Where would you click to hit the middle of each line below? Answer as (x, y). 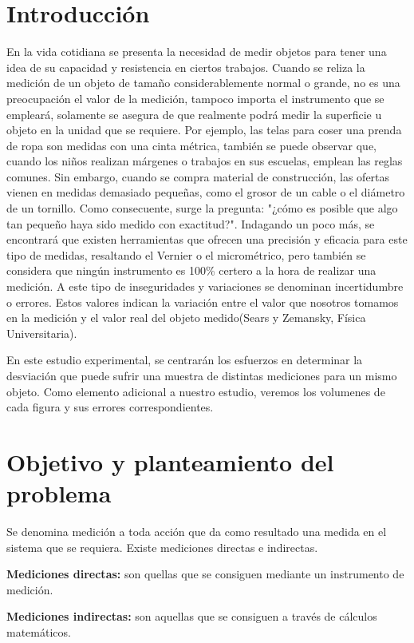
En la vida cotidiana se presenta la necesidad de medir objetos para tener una (197, 52)
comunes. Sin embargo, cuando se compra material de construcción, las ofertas (198, 176)
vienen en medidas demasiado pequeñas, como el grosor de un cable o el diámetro (206, 192)
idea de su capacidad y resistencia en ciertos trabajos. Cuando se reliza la (186, 67)
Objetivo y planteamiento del (170, 461)
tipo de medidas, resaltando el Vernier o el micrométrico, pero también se (186, 254)
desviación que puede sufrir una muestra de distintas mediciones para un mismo (202, 375)
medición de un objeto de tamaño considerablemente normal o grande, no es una (203, 83)
